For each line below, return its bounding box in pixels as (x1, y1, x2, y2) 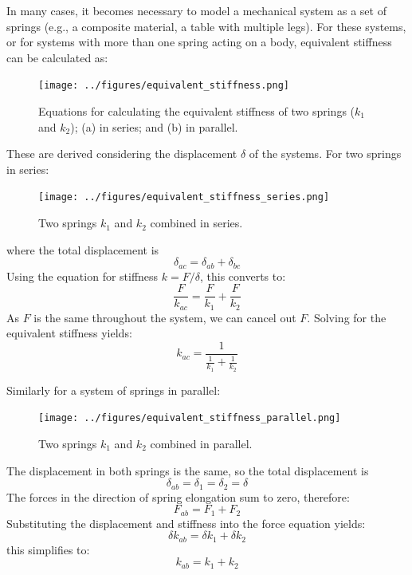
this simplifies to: (6, 541, 90, 557)
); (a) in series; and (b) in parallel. (70, 118, 238, 135)
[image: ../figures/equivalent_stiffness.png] (38, 80, 289, 92)
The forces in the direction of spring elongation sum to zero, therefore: (6, 488, 350, 505)
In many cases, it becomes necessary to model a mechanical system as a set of (6, 2, 386, 18)
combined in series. (150, 215, 243, 231)
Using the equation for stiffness (6, 267, 159, 284)
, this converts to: (199, 267, 286, 284)
